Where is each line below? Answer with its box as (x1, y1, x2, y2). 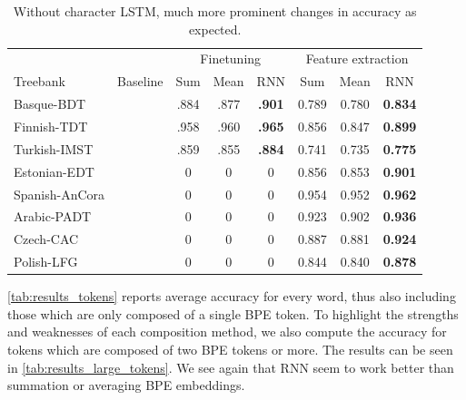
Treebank (14, 72, 65, 91)
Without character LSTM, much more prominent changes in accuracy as (13, 2, 417, 20)
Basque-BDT (14, 94, 86, 113)
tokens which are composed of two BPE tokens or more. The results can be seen (7, 339, 453, 358)
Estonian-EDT (14, 161, 94, 180)
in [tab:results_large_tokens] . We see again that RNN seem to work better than (7, 357, 454, 376)
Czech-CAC (14, 229, 79, 249)
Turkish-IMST (14, 139, 94, 158)
